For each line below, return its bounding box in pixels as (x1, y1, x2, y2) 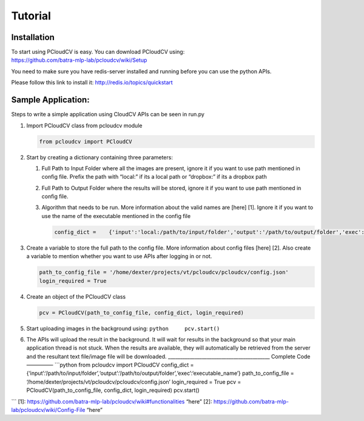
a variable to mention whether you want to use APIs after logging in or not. (26, 253, 212, 260)
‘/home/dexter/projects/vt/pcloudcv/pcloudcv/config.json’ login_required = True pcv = (26, 378, 241, 385)
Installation (11, 32, 55, 42)
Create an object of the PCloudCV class (26, 293, 126, 300)
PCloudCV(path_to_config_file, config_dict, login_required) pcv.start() (26, 386, 200, 394)
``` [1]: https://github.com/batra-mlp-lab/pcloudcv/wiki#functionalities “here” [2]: (11, 397, 212, 405)
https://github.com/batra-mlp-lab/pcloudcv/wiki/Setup (11, 56, 147, 64)
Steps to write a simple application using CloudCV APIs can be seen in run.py (11, 111, 204, 118)
